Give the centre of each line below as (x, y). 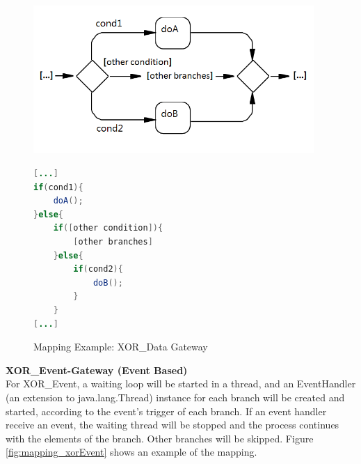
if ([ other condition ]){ (108, 228)
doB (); (108, 283)
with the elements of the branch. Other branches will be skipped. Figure (160, 438)
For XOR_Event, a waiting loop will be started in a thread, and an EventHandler (181, 384)
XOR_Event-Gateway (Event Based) (97, 370)
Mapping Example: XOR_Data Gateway (121, 347)
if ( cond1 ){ (58, 187)
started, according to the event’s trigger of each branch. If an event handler (166, 411)
